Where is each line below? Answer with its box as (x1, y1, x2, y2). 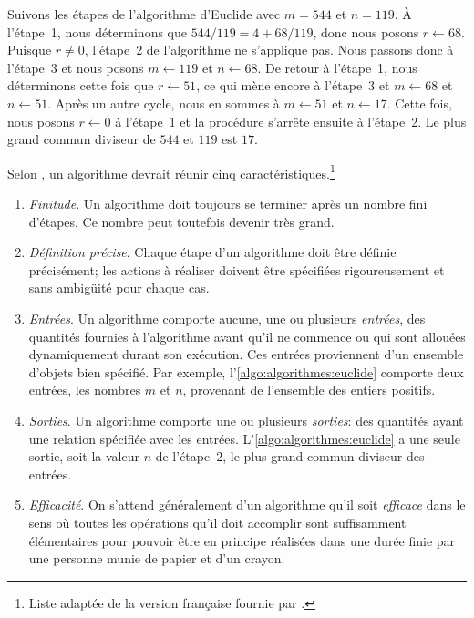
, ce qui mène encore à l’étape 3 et (196, 76, 390, 95)
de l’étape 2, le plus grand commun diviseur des (155, 447, 425, 466)
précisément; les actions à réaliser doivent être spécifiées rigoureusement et (28, 260, 445, 279)
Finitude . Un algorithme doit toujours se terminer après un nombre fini (28, 194, 428, 212)
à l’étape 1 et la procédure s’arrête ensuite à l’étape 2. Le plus (115, 111, 467, 130)
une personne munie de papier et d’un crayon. (28, 549, 285, 568)
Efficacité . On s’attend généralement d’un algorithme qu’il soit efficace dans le (28, 495, 466, 514)
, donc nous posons (313, 22, 419, 41)
